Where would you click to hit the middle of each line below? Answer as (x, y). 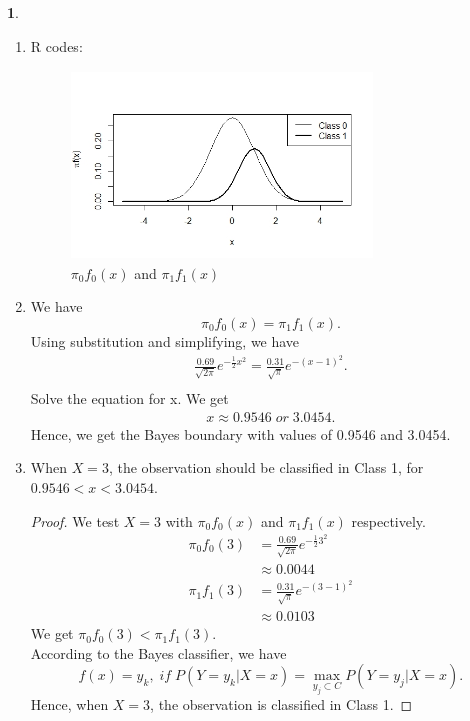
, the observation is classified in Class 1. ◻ (281, 704)
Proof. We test (75, 520)
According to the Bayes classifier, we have (158, 652)
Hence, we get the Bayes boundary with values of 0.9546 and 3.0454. (240, 433)
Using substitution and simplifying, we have (165, 340)
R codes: (56, 45)
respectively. (388, 520)
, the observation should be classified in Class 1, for (266, 467)
